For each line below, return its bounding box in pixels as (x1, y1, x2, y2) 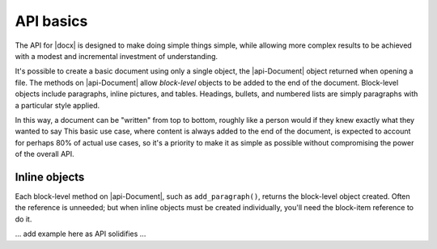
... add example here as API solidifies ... (15, 229, 146, 238)
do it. (15, 214, 32, 224)
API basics (15, 12, 88, 30)
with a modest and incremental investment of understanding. (15, 51, 218, 61)
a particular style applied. (15, 100, 100, 110)
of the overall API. (15, 150, 74, 159)
